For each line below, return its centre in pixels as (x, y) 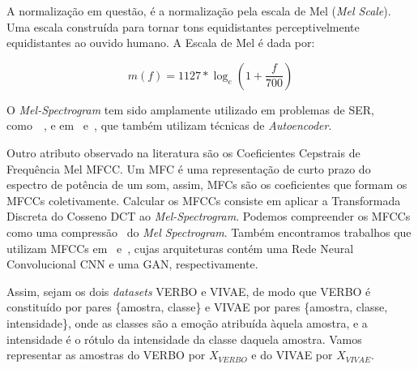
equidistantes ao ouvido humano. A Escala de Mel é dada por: (161, 43)
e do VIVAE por (292, 355)
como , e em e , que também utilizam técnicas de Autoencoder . (169, 125)
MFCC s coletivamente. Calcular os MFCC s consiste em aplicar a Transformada (204, 200)
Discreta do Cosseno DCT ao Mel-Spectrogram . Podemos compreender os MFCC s (209, 216)
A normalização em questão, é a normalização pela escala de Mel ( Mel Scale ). (199, 11)
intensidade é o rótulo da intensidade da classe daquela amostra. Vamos (184, 339)
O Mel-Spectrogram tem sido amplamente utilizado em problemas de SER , (190, 109)
